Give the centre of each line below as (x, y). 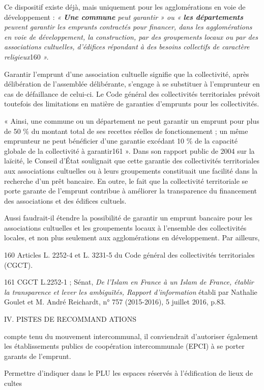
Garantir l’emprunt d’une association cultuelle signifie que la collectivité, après (127, 74)
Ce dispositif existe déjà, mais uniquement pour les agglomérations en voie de (125, 7)
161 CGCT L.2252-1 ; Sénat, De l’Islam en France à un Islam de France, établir (129, 282)
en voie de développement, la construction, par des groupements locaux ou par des (131, 36)
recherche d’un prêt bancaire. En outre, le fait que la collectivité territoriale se (126, 180)
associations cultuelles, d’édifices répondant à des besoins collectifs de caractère (127, 47)
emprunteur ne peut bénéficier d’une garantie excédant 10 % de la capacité (121, 141)
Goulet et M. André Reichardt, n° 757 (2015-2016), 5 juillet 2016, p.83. (115, 302)
